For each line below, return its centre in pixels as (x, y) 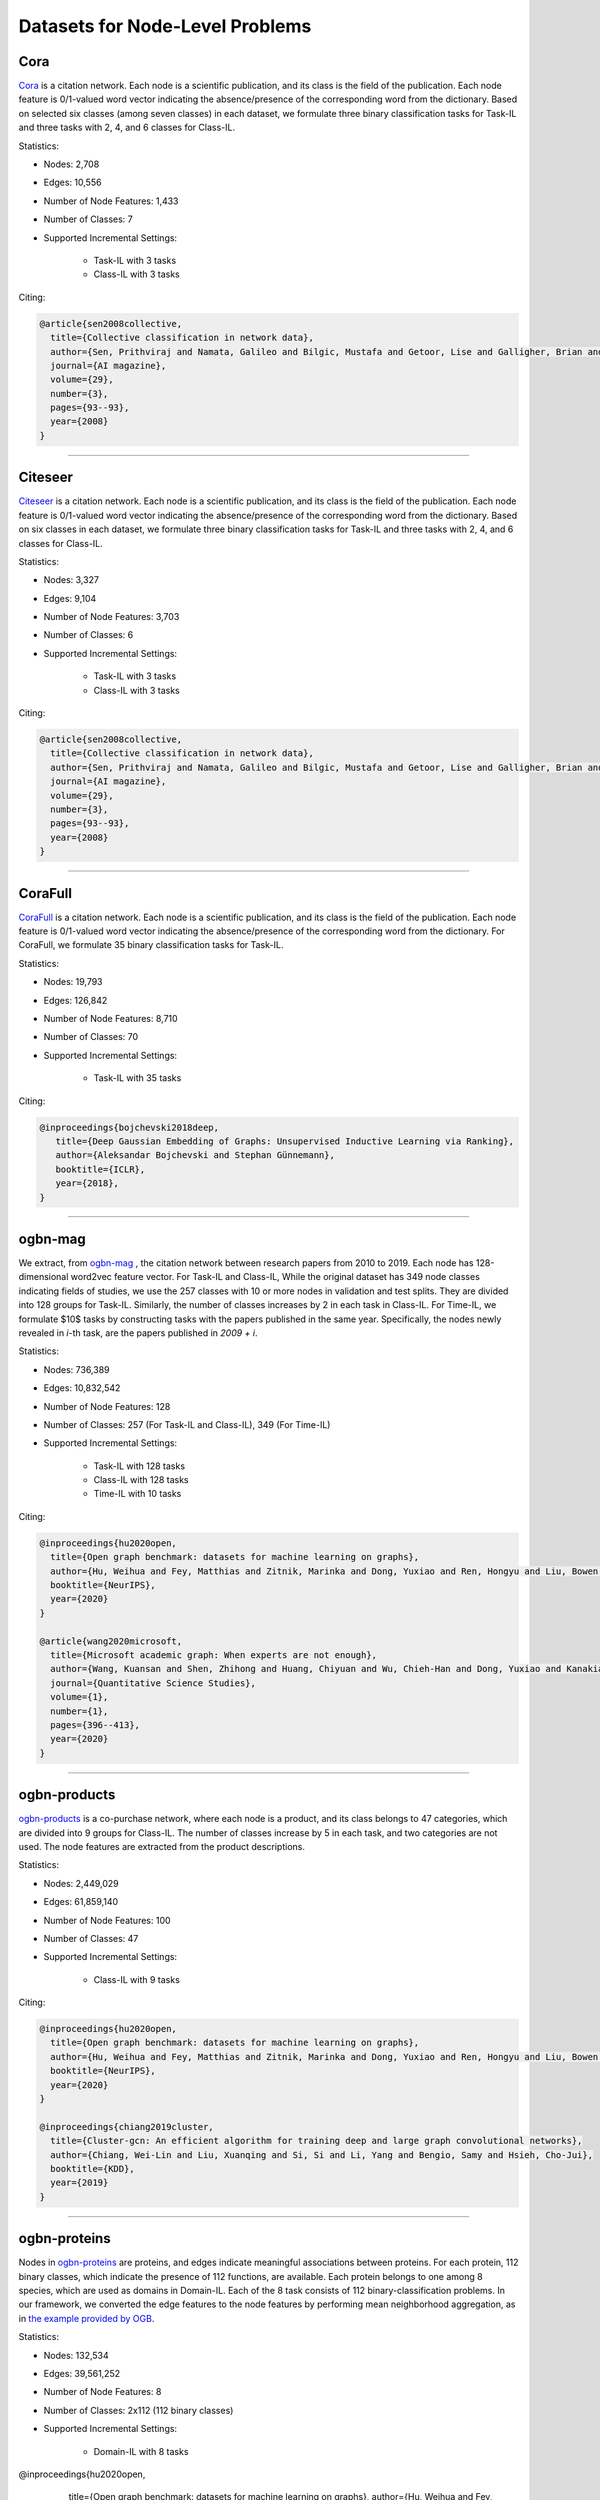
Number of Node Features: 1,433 (111, 201)
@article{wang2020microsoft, (111, 1641)
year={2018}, (87, 1183)
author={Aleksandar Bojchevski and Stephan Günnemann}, (195, 1155)
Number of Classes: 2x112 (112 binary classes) (138, 2410)
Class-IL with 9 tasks (136, 1979)
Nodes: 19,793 (73, 982)
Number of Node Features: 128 (107, 1406)
